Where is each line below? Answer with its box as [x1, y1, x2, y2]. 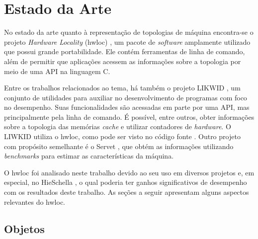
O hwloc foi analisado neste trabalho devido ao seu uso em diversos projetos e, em [4, 167, 255, 177]
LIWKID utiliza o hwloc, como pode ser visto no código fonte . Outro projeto [4, 131, 241, 142]
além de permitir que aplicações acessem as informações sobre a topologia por [4, 56, 241, 66]
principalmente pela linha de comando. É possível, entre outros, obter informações [4, 111, 255, 122]
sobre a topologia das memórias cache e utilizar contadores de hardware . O [4, 121, 231, 132]
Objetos [4, 221, 45, 236]
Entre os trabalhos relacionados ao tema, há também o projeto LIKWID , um [4, 82, 241, 93]
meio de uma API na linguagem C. [4, 66, 110, 76]
